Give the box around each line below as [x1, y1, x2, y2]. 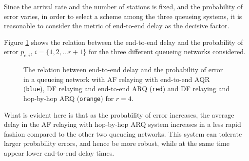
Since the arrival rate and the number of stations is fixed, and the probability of [4, 1, 243, 11]
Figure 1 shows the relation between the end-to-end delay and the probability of [4, 37, 243, 47]
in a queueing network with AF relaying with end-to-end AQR [23, 74, 210, 84]
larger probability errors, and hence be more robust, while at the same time [4, 138, 230, 148]
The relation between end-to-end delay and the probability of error [23, 64, 223, 75]
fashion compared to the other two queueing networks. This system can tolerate [4, 128, 242, 139]
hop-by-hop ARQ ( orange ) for [23, 93, 114, 103]
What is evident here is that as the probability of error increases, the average [4, 109, 234, 120]
